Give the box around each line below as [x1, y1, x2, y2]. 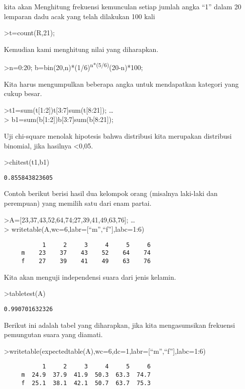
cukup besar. [4, 88, 42, 98]
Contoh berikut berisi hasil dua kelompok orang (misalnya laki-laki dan [4, 188, 218, 198]
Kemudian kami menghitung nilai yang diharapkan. [4, 44, 159, 54]
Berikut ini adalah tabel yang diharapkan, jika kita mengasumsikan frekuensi [4, 319, 235, 330]
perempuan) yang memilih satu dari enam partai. [4, 198, 152, 208]
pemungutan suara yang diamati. [4, 329, 103, 340]
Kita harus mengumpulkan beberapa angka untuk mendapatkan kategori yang [4, 78, 239, 89]
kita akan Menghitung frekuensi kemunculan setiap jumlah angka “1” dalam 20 [4, 1, 242, 11]
